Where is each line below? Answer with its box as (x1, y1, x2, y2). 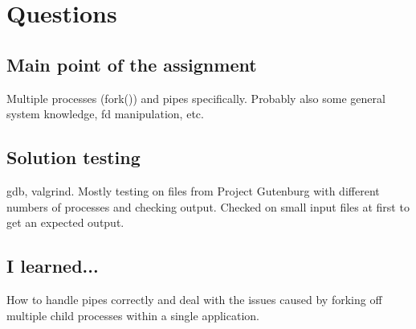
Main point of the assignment (6, 51, 257, 76)
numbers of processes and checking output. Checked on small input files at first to (6, 198, 410, 215)
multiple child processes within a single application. (6, 306, 259, 323)
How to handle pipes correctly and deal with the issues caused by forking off (6, 290, 382, 307)
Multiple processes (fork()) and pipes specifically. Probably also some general (6, 89, 385, 106)
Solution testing (6, 145, 141, 170)
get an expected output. (6, 214, 124, 231)
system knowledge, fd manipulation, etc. (6, 105, 204, 122)
